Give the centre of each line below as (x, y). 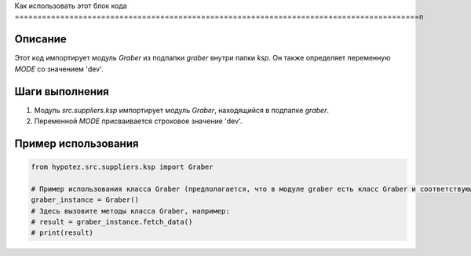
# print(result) (62, 233)
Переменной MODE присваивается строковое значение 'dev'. (138, 121)
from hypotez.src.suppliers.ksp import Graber (122, 166)
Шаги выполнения (62, 91)
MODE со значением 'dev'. (59, 69)
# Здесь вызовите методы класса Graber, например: (131, 211)
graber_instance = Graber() (85, 200)
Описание (40, 39)
